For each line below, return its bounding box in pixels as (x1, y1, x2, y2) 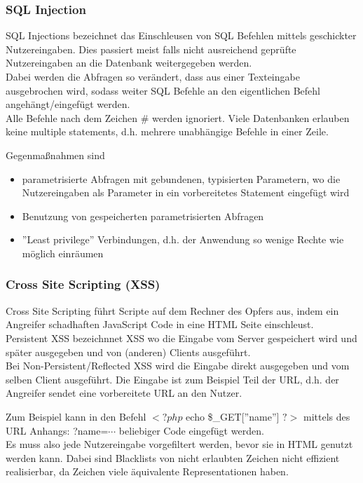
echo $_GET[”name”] (186, 409, 280, 423)
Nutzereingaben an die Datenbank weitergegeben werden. (6, 55, 252, 70)
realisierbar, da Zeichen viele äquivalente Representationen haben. (6, 464, 289, 479)
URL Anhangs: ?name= (6, 423, 109, 437)
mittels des (303, 409, 350, 423)
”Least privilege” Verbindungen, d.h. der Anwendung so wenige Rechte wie (22, 232, 344, 247)
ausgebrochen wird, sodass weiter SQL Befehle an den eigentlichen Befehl (6, 83, 320, 97)
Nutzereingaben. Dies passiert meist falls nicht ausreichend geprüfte (6, 41, 296, 56)
